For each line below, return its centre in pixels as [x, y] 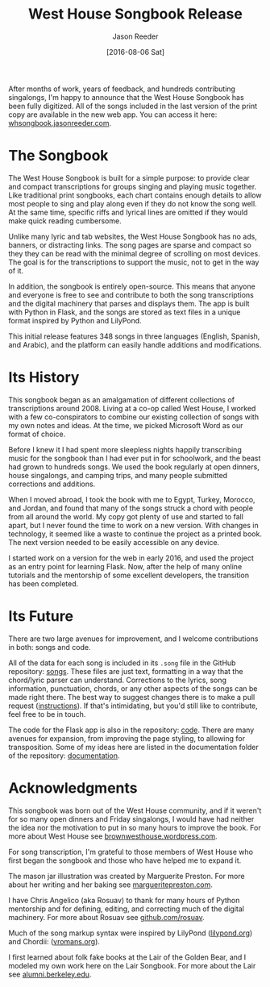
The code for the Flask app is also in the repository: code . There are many [131, 730]
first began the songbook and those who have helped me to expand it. [125, 860]
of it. [16, 270]
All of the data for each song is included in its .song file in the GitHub [122, 663]
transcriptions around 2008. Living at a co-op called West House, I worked [132, 408]
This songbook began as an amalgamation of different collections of [122, 399]
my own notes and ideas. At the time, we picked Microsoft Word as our [126, 425]
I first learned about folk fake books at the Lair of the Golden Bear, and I [127, 957]
